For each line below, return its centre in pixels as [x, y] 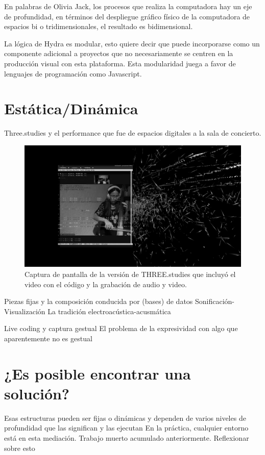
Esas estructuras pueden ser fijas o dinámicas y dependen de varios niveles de [125, 418]
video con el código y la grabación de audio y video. [106, 284]
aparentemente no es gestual [48, 338]
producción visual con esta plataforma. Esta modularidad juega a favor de [120, 63]
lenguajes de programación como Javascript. [73, 73]
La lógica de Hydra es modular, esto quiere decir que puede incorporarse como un [132, 43]
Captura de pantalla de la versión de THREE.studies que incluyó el [130, 274]
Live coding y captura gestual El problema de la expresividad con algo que [121, 328]
